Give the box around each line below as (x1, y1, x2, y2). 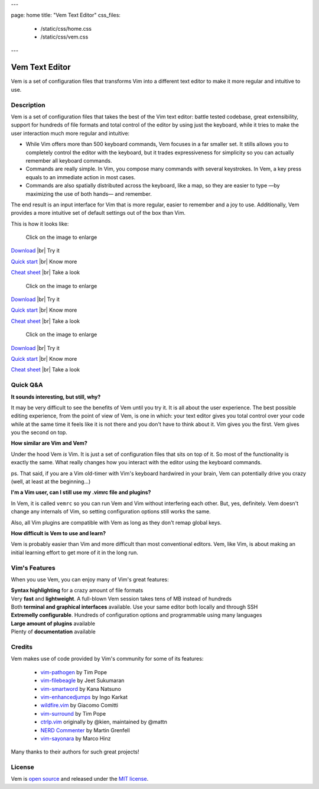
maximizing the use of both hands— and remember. (25, 190, 152, 198)
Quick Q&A (11, 381, 44, 389)
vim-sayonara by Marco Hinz (40, 735, 111, 742)
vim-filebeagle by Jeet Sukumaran (40, 677, 125, 684)
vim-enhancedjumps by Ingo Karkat (40, 693, 128, 700)
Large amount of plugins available (11, 620, 96, 627)
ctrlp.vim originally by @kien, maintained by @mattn (40, 719, 168, 726)
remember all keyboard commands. (25, 157, 112, 164)
